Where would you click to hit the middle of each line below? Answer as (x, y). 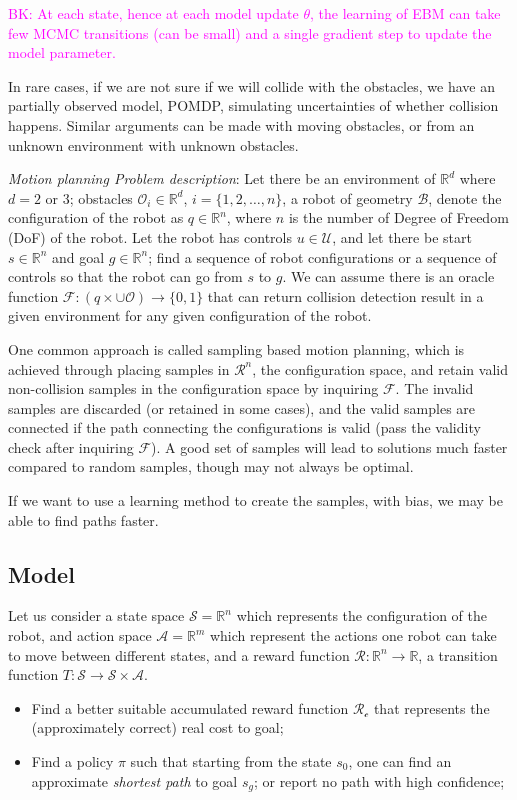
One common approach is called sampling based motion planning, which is (236, 348)
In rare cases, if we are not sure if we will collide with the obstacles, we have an (251, 85)
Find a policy (72, 761)
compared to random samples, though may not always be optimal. (211, 466)
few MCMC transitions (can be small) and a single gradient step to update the (250, 32)
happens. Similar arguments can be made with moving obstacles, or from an (241, 124)
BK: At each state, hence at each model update (153, 13)
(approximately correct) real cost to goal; (157, 727)
